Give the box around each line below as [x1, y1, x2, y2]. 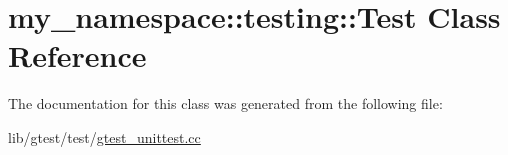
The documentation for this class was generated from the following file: [8, 93, 443, 114]
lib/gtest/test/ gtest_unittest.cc [8, 126, 201, 147]
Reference [8, 35, 147, 76]
